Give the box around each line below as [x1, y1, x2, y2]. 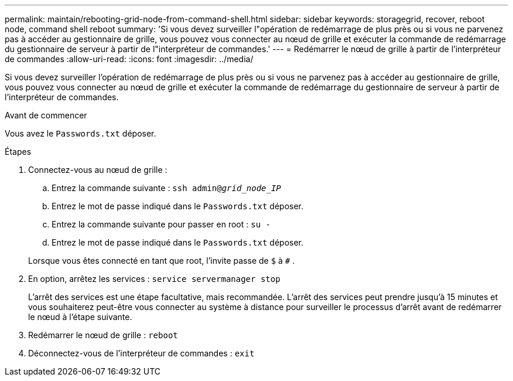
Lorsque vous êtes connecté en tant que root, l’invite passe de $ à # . [28, 256, 295, 266]
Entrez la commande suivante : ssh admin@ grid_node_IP [52, 183, 281, 193]
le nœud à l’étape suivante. [28, 312, 132, 322]
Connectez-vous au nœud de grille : [28, 165, 167, 175]
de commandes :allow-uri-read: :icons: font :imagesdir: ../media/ [5, 54, 254, 64]
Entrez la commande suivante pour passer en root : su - [52, 219, 271, 229]
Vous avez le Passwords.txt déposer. [5, 128, 156, 138]
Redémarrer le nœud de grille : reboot [28, 330, 178, 340]
